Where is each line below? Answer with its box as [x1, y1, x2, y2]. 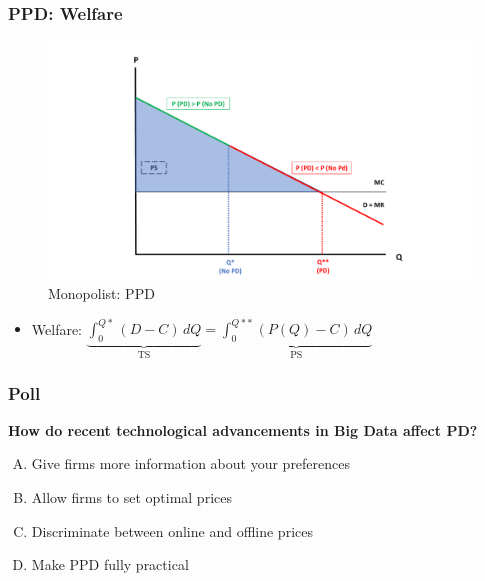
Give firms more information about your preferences [31, 453, 351, 474]
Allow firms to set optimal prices [31, 487, 232, 508]
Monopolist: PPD [48, 283, 155, 304]
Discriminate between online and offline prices [31, 520, 313, 541]
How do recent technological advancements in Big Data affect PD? [8, 419, 478, 440]
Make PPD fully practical [31, 554, 189, 575]
